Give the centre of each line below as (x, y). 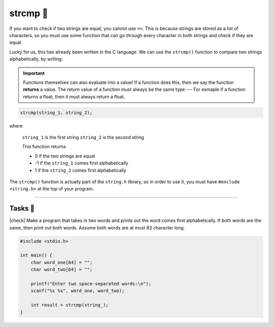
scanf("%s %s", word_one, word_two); (78, 291)
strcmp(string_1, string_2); (56, 112)
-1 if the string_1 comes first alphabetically (82, 163)
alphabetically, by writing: (36, 59)
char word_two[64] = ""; (62, 270)
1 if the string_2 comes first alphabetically (80, 170)
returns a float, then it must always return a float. (74, 96)
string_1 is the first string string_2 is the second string (83, 138)
